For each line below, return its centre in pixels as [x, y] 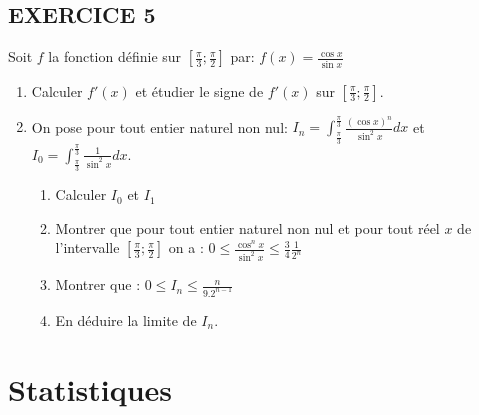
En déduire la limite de [126, 320]
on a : [186, 247]
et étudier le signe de [199, 90]
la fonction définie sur [115, 56]
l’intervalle [87, 247]
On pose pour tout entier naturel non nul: [159, 126]
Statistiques [90, 388]
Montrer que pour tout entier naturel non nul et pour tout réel [247, 227]
